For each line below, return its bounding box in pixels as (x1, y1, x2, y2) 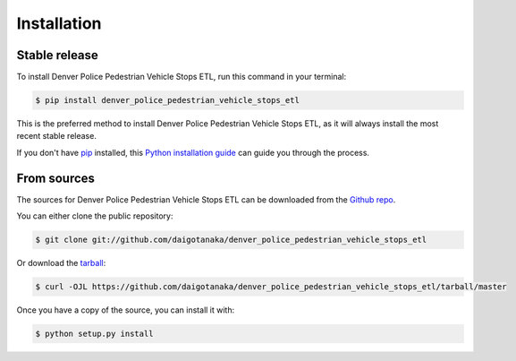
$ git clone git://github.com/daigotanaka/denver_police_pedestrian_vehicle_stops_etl (35, 235, 427, 245)
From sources (16, 170, 96, 185)
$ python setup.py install (35, 329, 154, 340)
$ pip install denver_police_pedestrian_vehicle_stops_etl (35, 95, 300, 106)
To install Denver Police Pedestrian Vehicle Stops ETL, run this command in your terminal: (16, 72, 347, 82)
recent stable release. (16, 131, 97, 142)
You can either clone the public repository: (16, 211, 173, 221)
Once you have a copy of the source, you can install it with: (16, 305, 235, 315)
